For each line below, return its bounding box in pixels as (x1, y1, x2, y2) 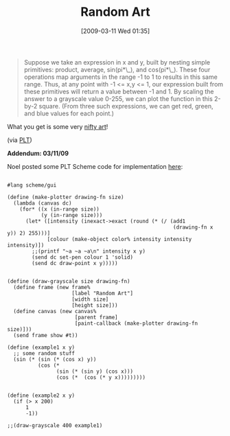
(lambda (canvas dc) (13, 200, 72, 207)
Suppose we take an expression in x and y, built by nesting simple (23, 58, 211, 66)
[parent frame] (74, 314, 118, 321)
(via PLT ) (7, 135, 32, 144)
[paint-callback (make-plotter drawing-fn (74, 320, 198, 327)
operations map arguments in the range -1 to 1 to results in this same (23, 73, 218, 81)
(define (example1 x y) (7, 344, 76, 351)
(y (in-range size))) (41, 211, 103, 218)
